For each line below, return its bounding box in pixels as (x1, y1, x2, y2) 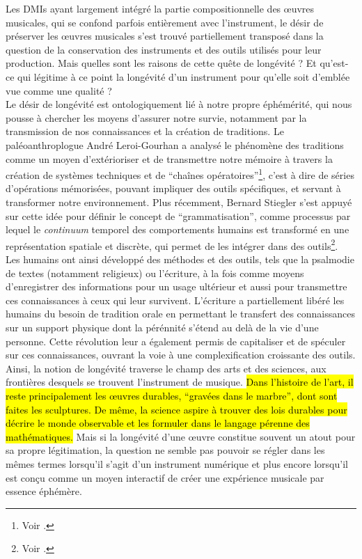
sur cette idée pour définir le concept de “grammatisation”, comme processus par (6, 208, 351, 223)
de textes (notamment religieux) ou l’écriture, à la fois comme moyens (6, 265, 304, 280)
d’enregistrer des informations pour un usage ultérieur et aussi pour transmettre (6, 279, 347, 294)
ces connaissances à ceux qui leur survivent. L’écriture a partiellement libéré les (6, 292, 345, 307)
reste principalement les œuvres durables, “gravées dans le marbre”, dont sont (6, 388, 338, 402)
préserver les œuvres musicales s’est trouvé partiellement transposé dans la (6, 29, 324, 43)
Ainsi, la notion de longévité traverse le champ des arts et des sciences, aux (6, 361, 326, 375)
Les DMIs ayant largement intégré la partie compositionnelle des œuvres (6, 1, 315, 15)
